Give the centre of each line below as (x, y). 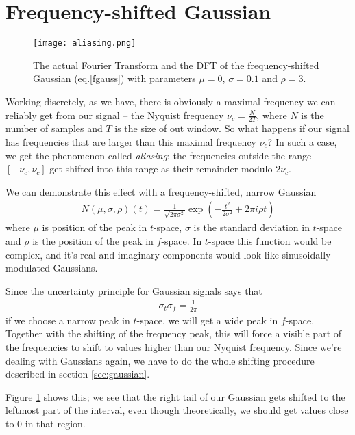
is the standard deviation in (252, 227)
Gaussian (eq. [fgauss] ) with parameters (114, 78)
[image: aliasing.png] (85, 43)
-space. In (182, 240)
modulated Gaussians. (52, 268)
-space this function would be (270, 240)
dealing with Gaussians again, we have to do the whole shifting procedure (160, 360)
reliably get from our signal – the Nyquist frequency (115, 115)
